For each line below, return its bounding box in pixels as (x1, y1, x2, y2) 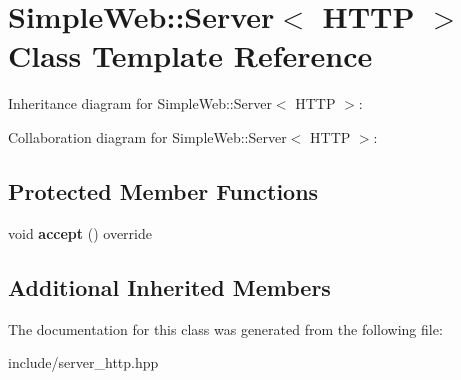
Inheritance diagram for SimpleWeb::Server (8, 93, 272, 114)
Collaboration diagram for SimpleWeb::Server (8, 126, 287, 147)
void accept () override (8, 222, 152, 243)
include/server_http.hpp (8, 352, 159, 373)
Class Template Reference (8, 35, 373, 76)
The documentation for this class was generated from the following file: (8, 318, 443, 339)
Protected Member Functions (8, 175, 319, 206)
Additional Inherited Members (8, 271, 331, 302)
